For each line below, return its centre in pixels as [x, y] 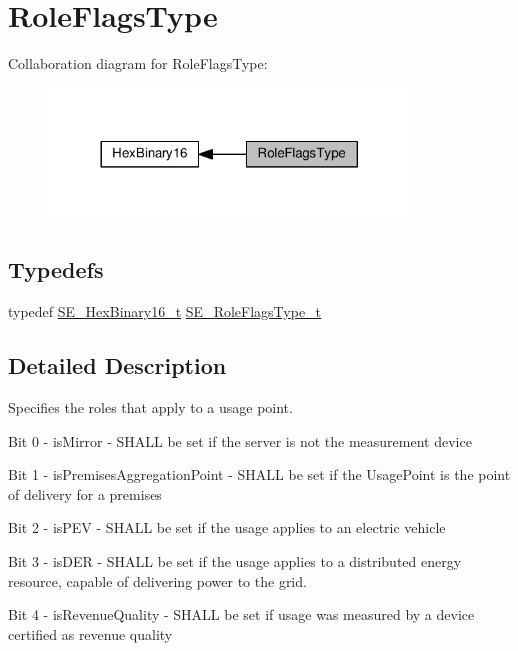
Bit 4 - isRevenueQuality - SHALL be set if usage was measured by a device [241, 614]
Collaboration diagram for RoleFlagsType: [138, 63]
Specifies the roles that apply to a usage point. [150, 406]
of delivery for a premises [85, 493]
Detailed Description [117, 365]
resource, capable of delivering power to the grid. [157, 580]
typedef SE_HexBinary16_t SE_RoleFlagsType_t [165, 311]
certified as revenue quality [90, 633]
